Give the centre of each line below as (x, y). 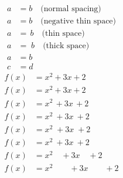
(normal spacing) (71, 9)
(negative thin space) (78, 21)
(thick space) (66, 46)
